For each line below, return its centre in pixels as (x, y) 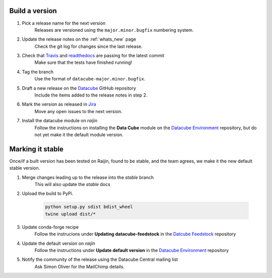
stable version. (25, 168)
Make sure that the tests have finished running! (83, 62)
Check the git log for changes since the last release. (89, 46)
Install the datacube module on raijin (60, 121)
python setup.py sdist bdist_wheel (89, 207)
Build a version (33, 11)
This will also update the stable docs (73, 184)
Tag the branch (38, 72)
